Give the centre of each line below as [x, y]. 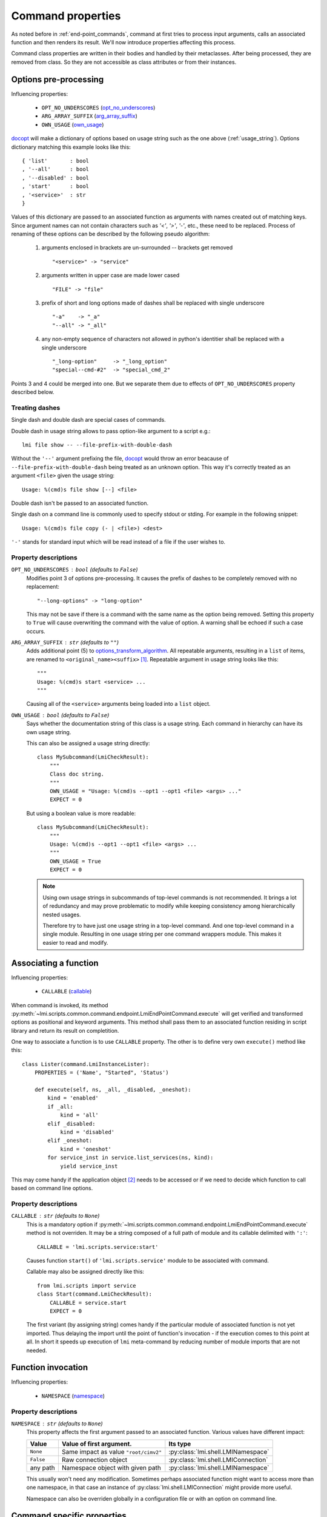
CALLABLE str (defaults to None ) [55, 1216]
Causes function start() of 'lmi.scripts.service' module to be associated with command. [148, 1261]
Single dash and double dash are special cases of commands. [88, 420]
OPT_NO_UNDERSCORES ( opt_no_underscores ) [98, 108]
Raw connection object [94, 1459]
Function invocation [50, 1367]
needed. [37, 1350]
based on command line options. [52, 1188]
